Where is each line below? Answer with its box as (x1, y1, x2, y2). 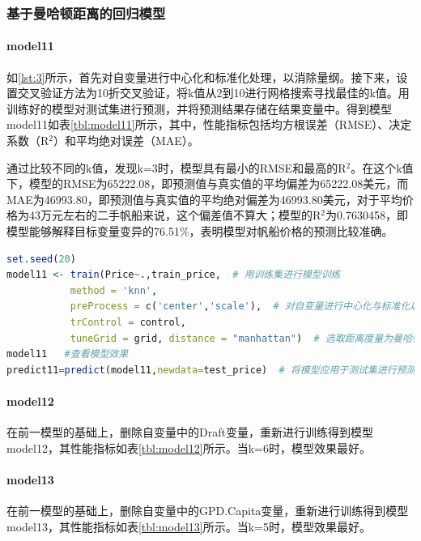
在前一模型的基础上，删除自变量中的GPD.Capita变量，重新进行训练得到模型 (6, 502, 409, 519)
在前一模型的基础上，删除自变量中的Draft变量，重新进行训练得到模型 (6, 424, 373, 441)
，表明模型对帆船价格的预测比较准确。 (189, 222, 393, 239)
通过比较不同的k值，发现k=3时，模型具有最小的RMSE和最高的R (6, 159, 347, 176)
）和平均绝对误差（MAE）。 (53, 132, 199, 149)
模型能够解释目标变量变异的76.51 (6, 222, 180, 239)
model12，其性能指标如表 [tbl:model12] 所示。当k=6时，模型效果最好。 (6, 439, 371, 456)
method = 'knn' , (70, 284, 158, 296)
